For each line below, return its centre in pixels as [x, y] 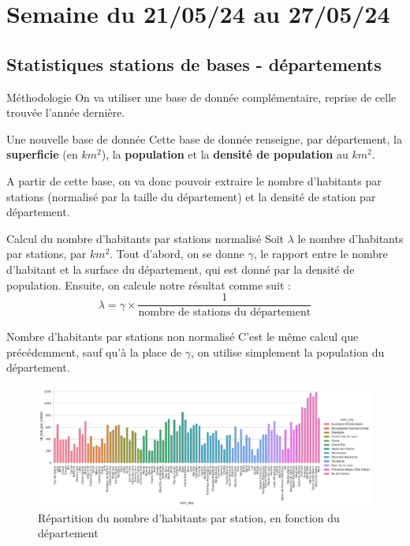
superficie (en [42, 154]
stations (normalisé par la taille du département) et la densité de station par [191, 196]
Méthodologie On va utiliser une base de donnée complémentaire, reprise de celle [201, 97]
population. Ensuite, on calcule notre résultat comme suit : [149, 284]
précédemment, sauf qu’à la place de [94, 352]
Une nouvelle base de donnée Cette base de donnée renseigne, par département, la [204, 138]
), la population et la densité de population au [225, 154]
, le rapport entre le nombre [321, 254]
